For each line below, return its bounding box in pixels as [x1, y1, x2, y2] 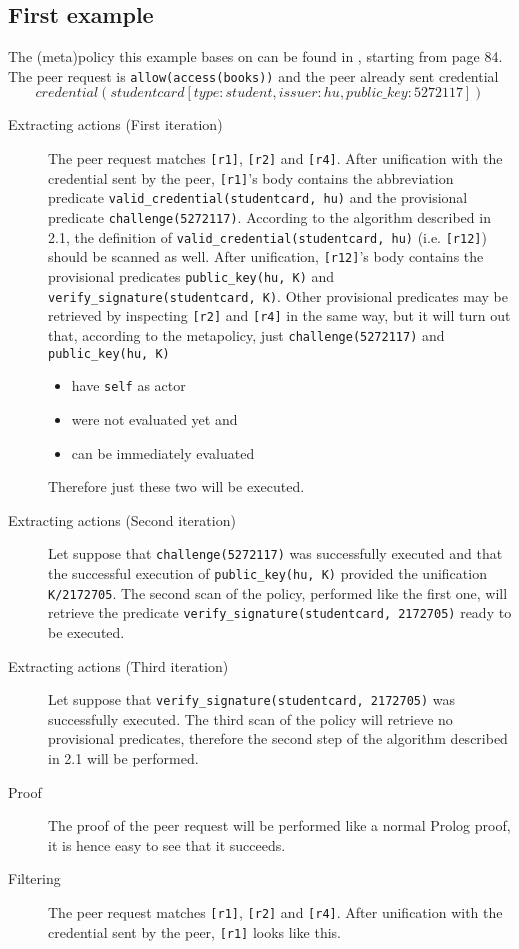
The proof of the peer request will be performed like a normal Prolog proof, [48, 815, 511, 836]
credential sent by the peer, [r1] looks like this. [48, 921, 341, 942]
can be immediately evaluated [71, 442, 255, 463]
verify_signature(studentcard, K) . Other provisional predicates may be [48, 285, 508, 306]
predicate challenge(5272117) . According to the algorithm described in [48, 207, 491, 228]
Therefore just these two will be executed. [48, 476, 305, 497]
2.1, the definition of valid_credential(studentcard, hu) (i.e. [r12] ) [48, 226, 487, 247]
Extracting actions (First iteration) [8, 114, 223, 135]
